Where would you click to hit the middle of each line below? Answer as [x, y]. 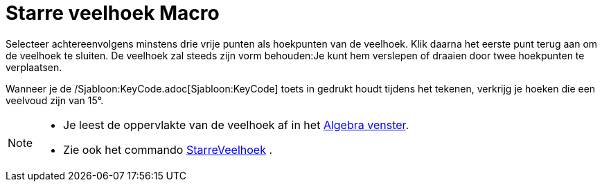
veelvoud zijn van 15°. [55, 100]
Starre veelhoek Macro [113, 13]
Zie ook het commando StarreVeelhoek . [168, 149]
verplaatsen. [34, 67]
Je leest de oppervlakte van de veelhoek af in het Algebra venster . [236, 125]
